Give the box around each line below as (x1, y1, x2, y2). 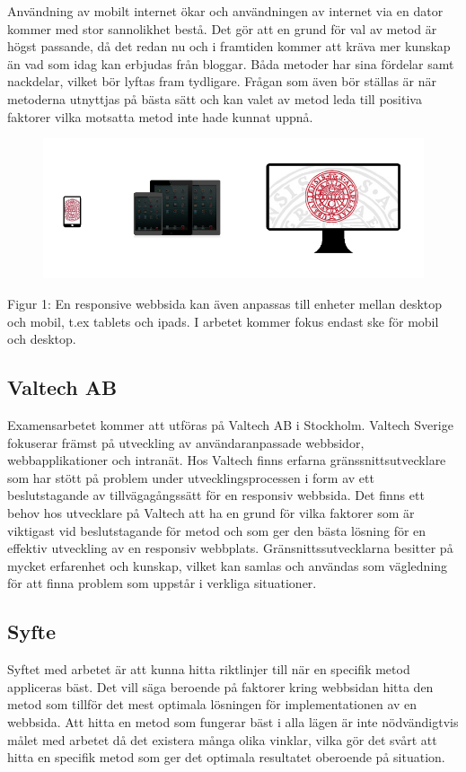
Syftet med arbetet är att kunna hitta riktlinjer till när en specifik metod (7, 660, 410, 679)
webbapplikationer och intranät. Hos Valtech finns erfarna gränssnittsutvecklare (7, 451, 446, 469)
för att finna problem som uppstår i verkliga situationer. (7, 574, 317, 592)
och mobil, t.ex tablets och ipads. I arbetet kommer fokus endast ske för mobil (7, 311, 439, 330)
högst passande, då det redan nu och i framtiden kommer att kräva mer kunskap (7, 37, 451, 56)
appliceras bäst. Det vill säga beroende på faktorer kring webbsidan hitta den (7, 677, 434, 696)
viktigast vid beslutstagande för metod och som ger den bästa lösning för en (7, 521, 426, 540)
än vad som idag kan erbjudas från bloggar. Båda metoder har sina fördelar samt (7, 54, 454, 73)
